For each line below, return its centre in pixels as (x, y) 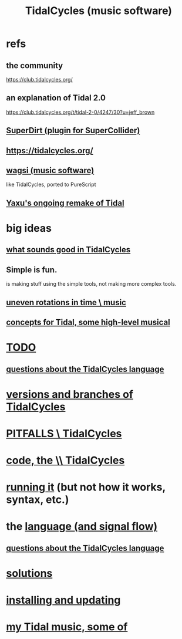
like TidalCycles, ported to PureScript (51, 185)
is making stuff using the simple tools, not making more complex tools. (91, 284)
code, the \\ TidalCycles (65, 460)
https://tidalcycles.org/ (50, 151)
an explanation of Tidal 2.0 (56, 98)
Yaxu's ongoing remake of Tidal (65, 203)
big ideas (29, 228)
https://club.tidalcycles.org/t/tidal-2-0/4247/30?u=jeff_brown (80, 112)
